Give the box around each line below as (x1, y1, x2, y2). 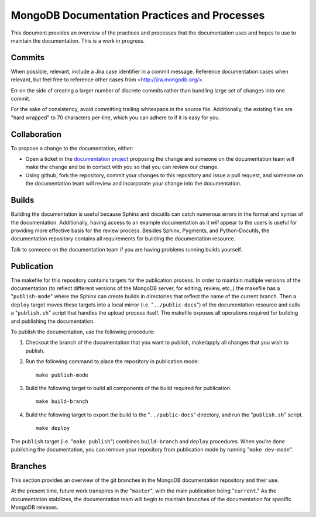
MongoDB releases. (11, 504, 59, 511)
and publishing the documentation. (11, 318, 95, 325)
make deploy (36, 425, 70, 432)
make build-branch (36, 398, 89, 405)
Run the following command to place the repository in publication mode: (25, 358, 200, 365)
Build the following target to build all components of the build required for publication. (25, 384, 232, 391)
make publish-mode (36, 371, 89, 378)
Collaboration (11, 129, 61, 139)
